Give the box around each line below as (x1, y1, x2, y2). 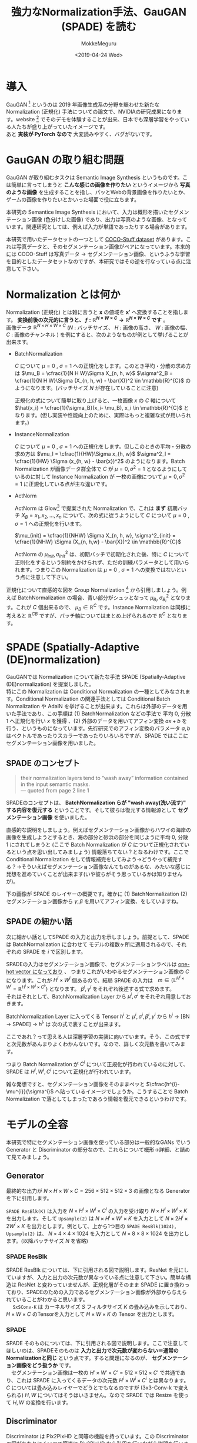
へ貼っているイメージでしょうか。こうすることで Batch (55, 1087, 188, 1095)
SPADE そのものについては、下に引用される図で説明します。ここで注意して (6, 1340, 188, 1347)
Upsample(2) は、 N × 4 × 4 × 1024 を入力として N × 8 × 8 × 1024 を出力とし (6, 1230, 189, 1237)
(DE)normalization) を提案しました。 (6, 681, 95, 688)
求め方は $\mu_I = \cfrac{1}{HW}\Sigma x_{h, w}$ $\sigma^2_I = (14, 450, 171, 457)
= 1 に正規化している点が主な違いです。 (14, 480, 111, 487)
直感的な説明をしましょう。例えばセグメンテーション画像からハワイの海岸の (6, 826, 191, 833)
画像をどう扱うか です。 (16, 1362, 75, 1369)
